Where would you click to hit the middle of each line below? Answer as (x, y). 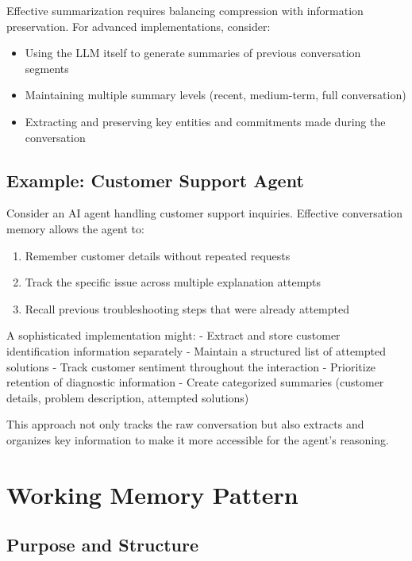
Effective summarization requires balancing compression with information (185, 10)
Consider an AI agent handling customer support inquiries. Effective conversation (204, 213)
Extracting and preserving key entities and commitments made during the (205, 121)
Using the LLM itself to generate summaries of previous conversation (193, 53)
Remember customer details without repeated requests (158, 255)
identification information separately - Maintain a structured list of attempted (196, 350)
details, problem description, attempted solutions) (128, 397)
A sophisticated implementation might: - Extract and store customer (173, 335)
